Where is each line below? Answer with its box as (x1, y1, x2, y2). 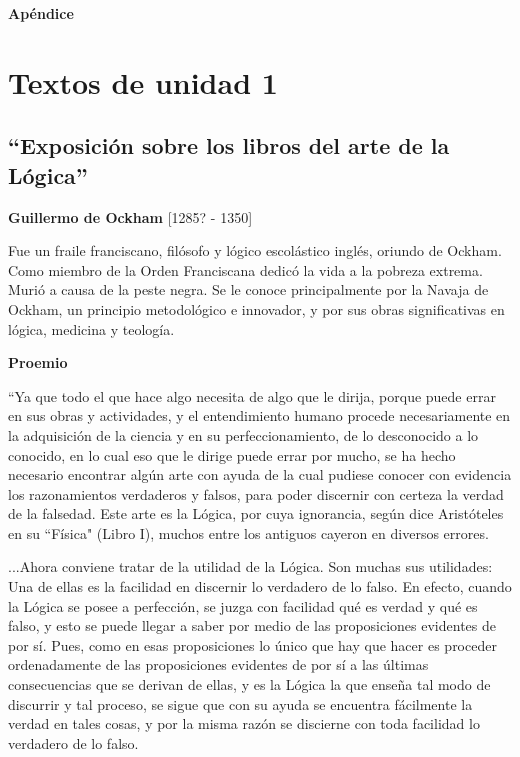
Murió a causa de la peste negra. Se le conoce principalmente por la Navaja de (8, 279, 489, 300)
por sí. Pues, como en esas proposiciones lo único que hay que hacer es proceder (8, 634, 497, 655)
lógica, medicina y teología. (8, 318, 175, 339)
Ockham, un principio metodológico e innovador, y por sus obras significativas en (8, 298, 505, 319)
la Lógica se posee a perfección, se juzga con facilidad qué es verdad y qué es (8, 595, 478, 616)
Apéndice (8, 3, 74, 23)
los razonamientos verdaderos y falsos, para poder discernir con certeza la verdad (8, 483, 504, 504)
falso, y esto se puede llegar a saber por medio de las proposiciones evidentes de (8, 615, 496, 636)
